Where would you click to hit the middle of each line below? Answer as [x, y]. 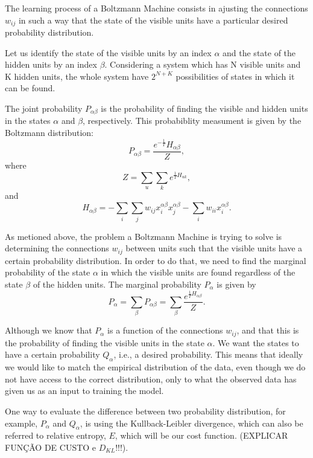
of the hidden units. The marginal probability [117, 284]
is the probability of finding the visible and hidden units [204, 108]
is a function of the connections [165, 330]
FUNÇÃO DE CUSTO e [51, 447]
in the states [28, 121]
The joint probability [44, 108]
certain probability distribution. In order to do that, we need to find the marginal [156, 260]
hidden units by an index [51, 64]
